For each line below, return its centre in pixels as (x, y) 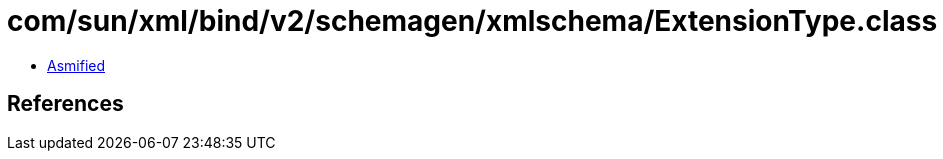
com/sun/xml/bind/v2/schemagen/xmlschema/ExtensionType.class (472, 21)
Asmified (76, 65)
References (65, 104)
